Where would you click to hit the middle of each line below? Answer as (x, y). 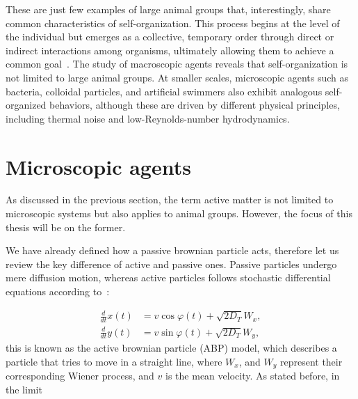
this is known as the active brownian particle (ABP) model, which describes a (171, 347)
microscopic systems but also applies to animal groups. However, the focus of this (179, 213)
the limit (24, 389)
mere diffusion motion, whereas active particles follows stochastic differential (168, 277)
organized (26, 105)
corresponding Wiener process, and (80, 376)
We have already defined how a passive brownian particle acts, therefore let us (172, 250)
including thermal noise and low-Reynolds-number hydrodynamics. (148, 118)
